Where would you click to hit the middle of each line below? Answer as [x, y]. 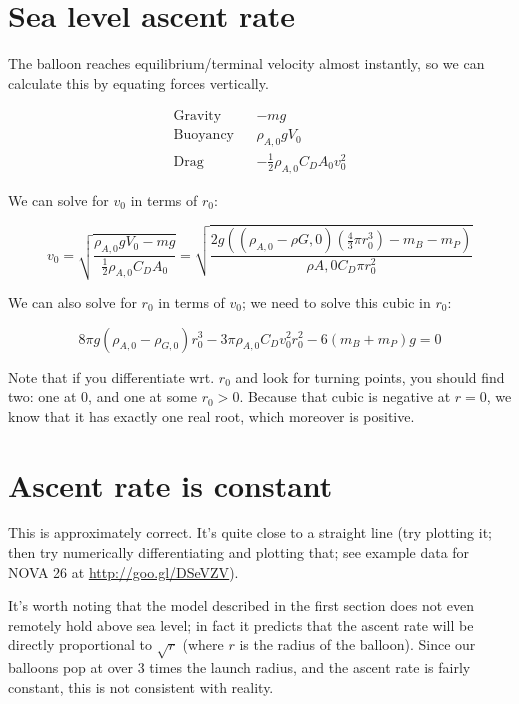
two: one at [42, 396]
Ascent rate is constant [170, 484]
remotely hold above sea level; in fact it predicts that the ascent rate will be [241, 624]
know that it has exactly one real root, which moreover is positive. [211, 415]
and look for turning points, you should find [370, 376]
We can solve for [58, 199]
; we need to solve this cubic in [336, 301]
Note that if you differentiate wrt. [111, 376]
